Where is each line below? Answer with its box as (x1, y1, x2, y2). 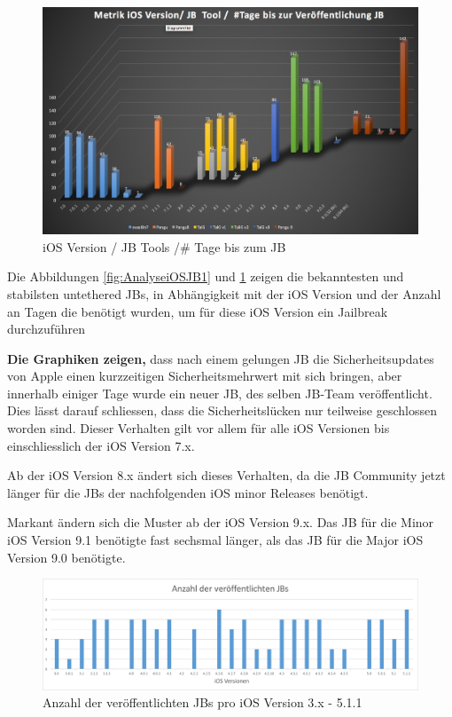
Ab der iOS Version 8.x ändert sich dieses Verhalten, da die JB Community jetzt (7, 466, 446, 485)
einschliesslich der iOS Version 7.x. (7, 436, 195, 454)
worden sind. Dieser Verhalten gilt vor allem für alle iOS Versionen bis (7, 419, 390, 437)
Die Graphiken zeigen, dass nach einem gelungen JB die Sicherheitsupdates (7, 349, 434, 367)
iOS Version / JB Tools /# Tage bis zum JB (43, 237, 286, 256)
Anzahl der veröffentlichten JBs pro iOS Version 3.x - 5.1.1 (43, 693, 362, 712)
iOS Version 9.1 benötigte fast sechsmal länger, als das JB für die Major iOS (7, 531, 424, 549)
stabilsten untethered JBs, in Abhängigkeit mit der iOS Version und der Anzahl (7, 284, 441, 303)
